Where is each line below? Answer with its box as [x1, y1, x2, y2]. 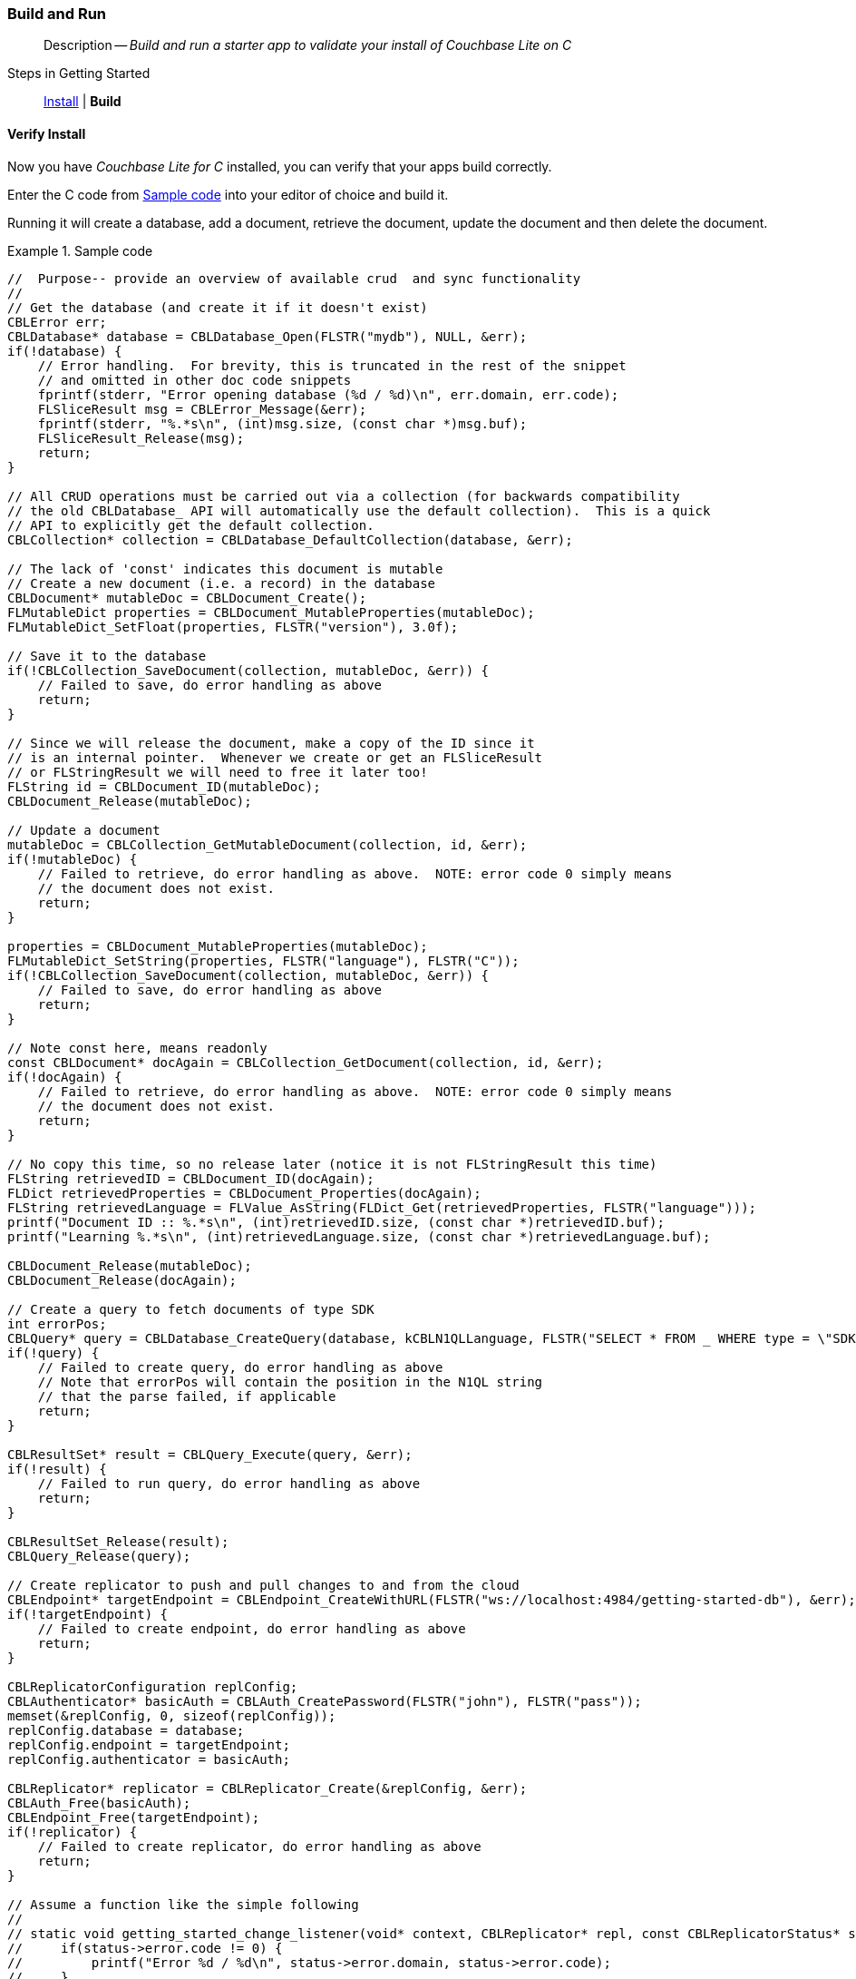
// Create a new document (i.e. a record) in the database [7, 575, 436, 591]
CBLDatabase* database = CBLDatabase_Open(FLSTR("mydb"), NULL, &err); [7, 328, 528, 344]
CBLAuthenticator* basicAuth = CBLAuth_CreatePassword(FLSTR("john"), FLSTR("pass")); [7, 1693, 642, 1709]
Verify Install [7, 125, 86, 142]
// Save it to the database [7, 648, 207, 663]
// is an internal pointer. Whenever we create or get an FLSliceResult [7, 749, 543, 765]
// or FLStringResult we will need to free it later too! [7, 764, 428, 779]
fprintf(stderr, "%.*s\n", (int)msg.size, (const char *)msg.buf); [37, 416, 528, 431]
